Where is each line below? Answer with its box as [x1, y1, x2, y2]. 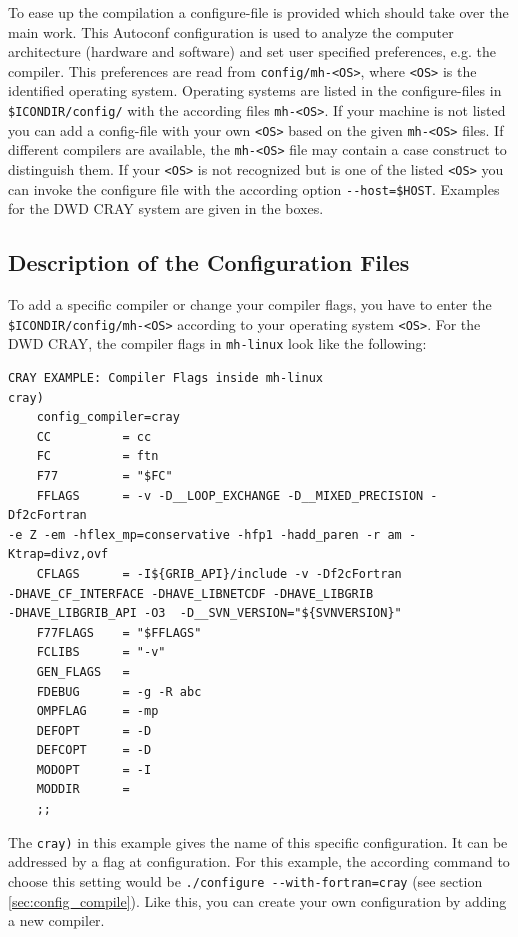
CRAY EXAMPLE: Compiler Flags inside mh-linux [8, 371, 323, 386]
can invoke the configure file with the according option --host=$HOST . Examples [8, 178, 500, 199]
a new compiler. [8, 910, 105, 931]
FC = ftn [36, 449, 159, 464]
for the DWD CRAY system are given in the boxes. [8, 198, 324, 219]
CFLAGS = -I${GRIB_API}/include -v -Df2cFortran [36, 566, 402, 581]
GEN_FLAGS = [36, 664, 130, 679]
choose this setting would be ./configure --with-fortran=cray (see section [8, 870, 483, 891]
